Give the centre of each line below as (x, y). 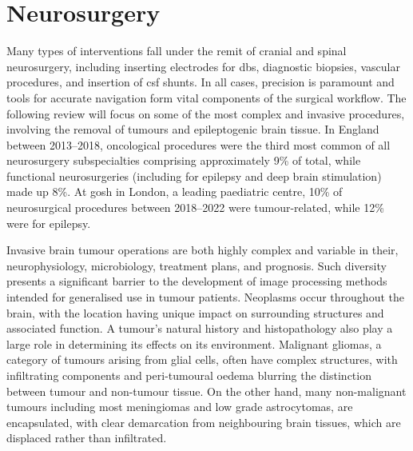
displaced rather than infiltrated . (87, 438)
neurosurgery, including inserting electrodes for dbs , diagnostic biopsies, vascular (203, 66)
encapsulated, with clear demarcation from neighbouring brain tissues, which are (204, 422)
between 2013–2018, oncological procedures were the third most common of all (199, 144)
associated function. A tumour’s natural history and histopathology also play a (200, 328)
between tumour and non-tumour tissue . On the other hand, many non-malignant (206, 391)
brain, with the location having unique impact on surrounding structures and (195, 312)
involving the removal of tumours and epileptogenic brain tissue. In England (193, 129)
